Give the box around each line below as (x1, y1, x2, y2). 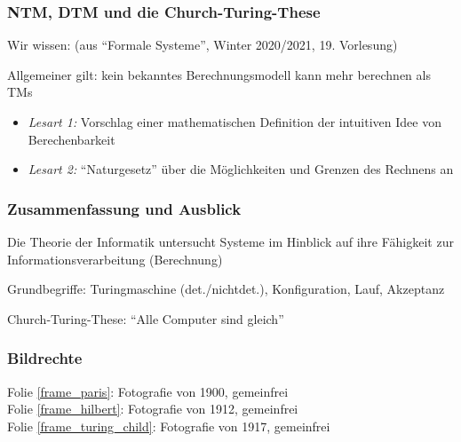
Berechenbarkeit (28, 130, 115, 148)
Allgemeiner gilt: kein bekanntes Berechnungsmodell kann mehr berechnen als (7, 65, 431, 83)
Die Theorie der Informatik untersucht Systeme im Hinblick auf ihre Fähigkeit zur (7, 233, 454, 250)
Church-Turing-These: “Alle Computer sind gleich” (7, 309, 284, 328)
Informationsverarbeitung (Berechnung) (7, 249, 223, 268)
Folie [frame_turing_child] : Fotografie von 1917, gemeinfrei (7, 416, 330, 435)
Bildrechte (7, 347, 83, 369)
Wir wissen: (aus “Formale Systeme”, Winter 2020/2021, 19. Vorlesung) (7, 36, 398, 54)
